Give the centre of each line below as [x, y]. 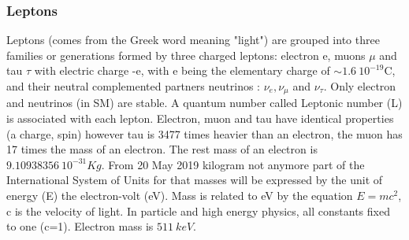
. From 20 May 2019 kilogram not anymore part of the [233, 164]
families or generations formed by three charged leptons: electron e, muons [186, 55]
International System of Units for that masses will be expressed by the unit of [195, 180]
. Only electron [360, 86]
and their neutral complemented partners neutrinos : [133, 86]
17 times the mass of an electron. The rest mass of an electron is [162, 149]
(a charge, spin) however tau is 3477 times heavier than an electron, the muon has [204, 133]
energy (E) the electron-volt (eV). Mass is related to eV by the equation [180, 196]
